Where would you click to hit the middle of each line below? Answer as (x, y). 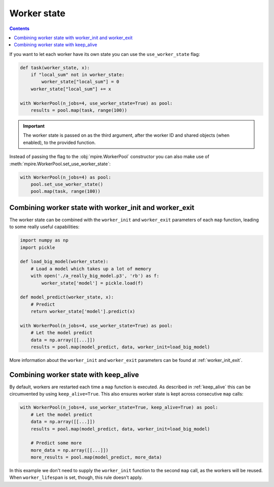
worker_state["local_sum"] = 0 (80, 82)
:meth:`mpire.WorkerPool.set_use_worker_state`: (60, 164)
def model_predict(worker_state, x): (67, 297)
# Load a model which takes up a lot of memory (91, 269)
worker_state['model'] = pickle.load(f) (92, 283)
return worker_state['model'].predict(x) (83, 312)
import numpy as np (44, 240)
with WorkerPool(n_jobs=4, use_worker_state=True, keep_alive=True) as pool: (119, 407)
